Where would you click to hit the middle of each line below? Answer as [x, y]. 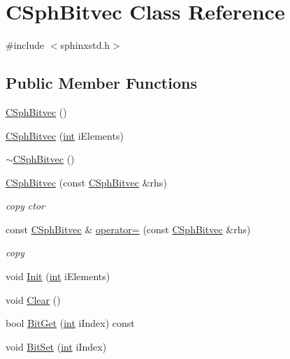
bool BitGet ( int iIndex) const [70, 323]
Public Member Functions [101, 83]
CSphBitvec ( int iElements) [65, 135]
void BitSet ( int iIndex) [56, 346]
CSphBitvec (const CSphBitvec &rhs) [86, 182]
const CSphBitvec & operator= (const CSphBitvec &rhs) [128, 229]
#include [25, 45]
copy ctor [25, 206]
